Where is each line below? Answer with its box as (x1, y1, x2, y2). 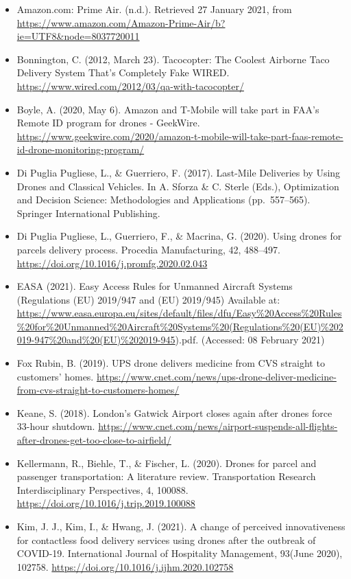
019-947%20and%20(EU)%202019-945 (16, 332, 175, 347)
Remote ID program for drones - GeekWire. (16, 115, 200, 130)
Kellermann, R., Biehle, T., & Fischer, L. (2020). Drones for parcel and (16, 455, 317, 470)
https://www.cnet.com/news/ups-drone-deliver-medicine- (96, 369, 337, 383)
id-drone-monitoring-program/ (16, 142, 145, 157)
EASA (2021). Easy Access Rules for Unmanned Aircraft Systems (16, 279, 293, 293)
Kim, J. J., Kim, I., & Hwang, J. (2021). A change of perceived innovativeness (16, 519, 346, 533)
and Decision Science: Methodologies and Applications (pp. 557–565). (16, 192, 311, 207)
